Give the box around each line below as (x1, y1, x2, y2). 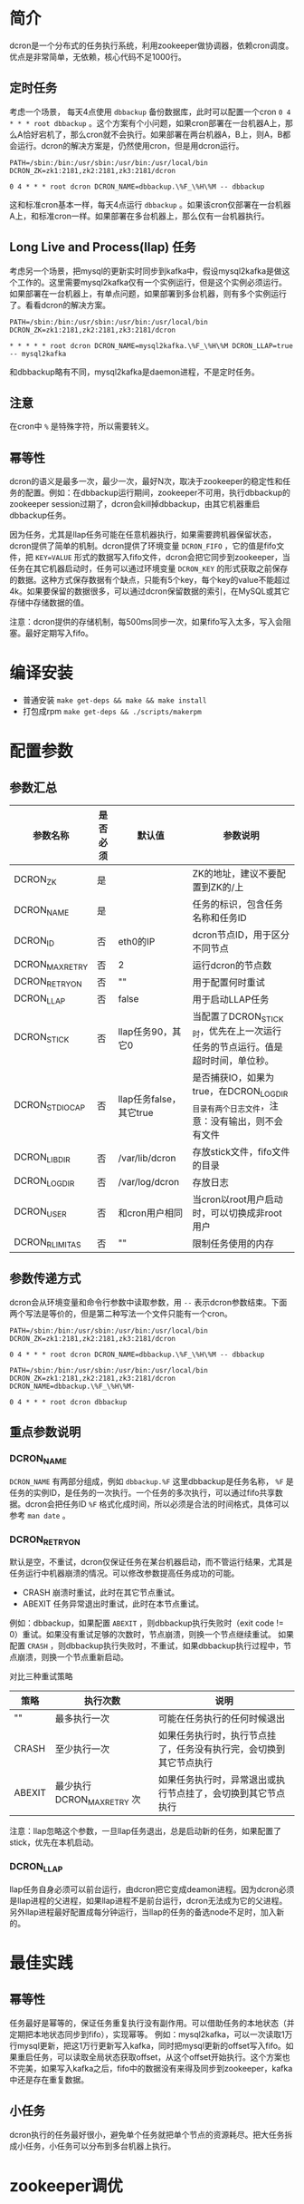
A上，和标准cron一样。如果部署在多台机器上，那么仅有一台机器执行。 (9, 210, 270, 221)
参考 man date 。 (9, 1510, 71, 1520)
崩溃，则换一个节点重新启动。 (16, 1652, 128, 1663)
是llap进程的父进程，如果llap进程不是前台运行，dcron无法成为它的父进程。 (9, 1895, 288, 1906)
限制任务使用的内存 (192, 1237, 274, 1249)
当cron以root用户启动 (192, 1193, 283, 1206)
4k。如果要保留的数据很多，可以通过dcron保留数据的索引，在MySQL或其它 (9, 586, 290, 597)
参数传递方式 (9, 1271, 81, 1286)
